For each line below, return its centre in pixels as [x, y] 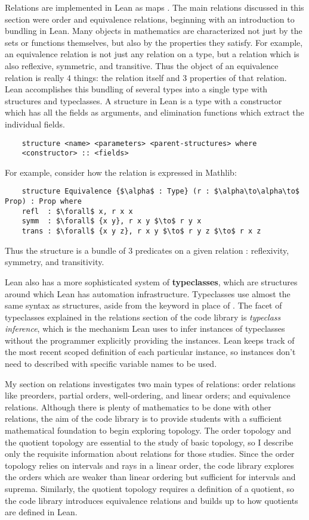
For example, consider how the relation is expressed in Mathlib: [121, 172]
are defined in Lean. [41, 512]
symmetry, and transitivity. [55, 262]
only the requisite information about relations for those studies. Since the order [150, 454]
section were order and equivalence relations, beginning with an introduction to [150, 19]
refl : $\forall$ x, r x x [77, 211]
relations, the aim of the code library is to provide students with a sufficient [143, 418]
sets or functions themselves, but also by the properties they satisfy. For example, [154, 42]
